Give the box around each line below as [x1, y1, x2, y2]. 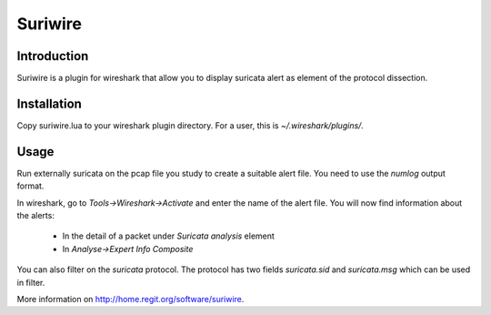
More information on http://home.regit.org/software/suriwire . [16, 294, 245, 304]
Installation [16, 96, 82, 111]
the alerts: [16, 210, 55, 221]
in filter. [16, 277, 45, 288]
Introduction [16, 48, 89, 64]
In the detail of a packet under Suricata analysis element [62, 230, 275, 241]
